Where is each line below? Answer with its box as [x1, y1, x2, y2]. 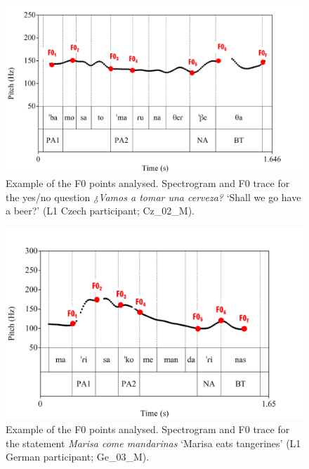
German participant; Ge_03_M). [6, 449, 150, 464]
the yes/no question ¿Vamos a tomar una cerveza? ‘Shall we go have [6, 189, 301, 204]
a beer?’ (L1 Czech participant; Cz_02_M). [6, 203, 195, 218]
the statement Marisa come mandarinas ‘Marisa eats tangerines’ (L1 [6, 435, 301, 450]
